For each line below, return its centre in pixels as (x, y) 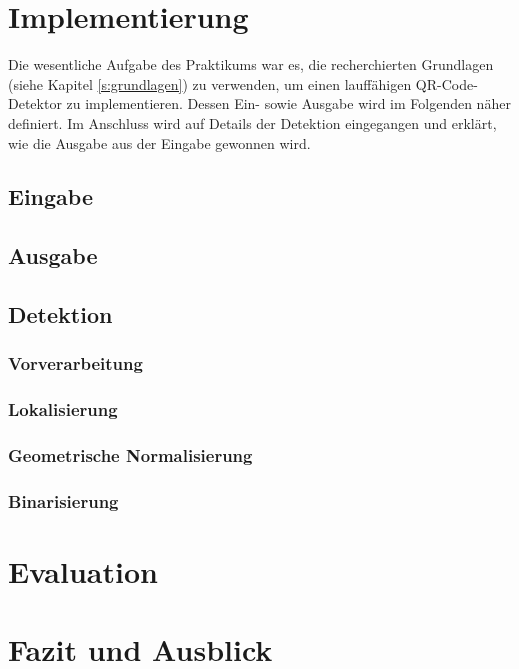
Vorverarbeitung (75, 363)
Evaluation (83, 571)
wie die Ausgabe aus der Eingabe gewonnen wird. (159, 142)
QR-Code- (446, 83)
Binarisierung (63, 500)
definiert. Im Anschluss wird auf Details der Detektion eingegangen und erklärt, (252, 122)
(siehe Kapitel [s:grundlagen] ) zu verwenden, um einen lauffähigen (210, 83)
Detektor (35, 103)
